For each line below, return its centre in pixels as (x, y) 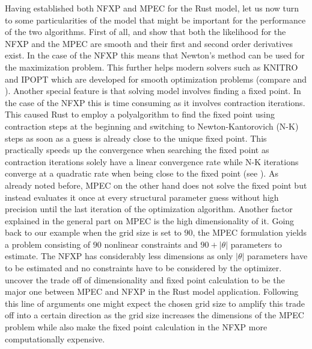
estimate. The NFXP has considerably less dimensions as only (119, 256)
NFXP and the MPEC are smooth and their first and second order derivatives (149, 43)
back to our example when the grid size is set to (93, 232)
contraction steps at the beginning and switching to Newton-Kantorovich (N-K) (152, 126)
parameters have (277, 256)
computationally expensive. (55, 338)
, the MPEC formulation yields (250, 232)
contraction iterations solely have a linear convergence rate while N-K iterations (152, 161)
